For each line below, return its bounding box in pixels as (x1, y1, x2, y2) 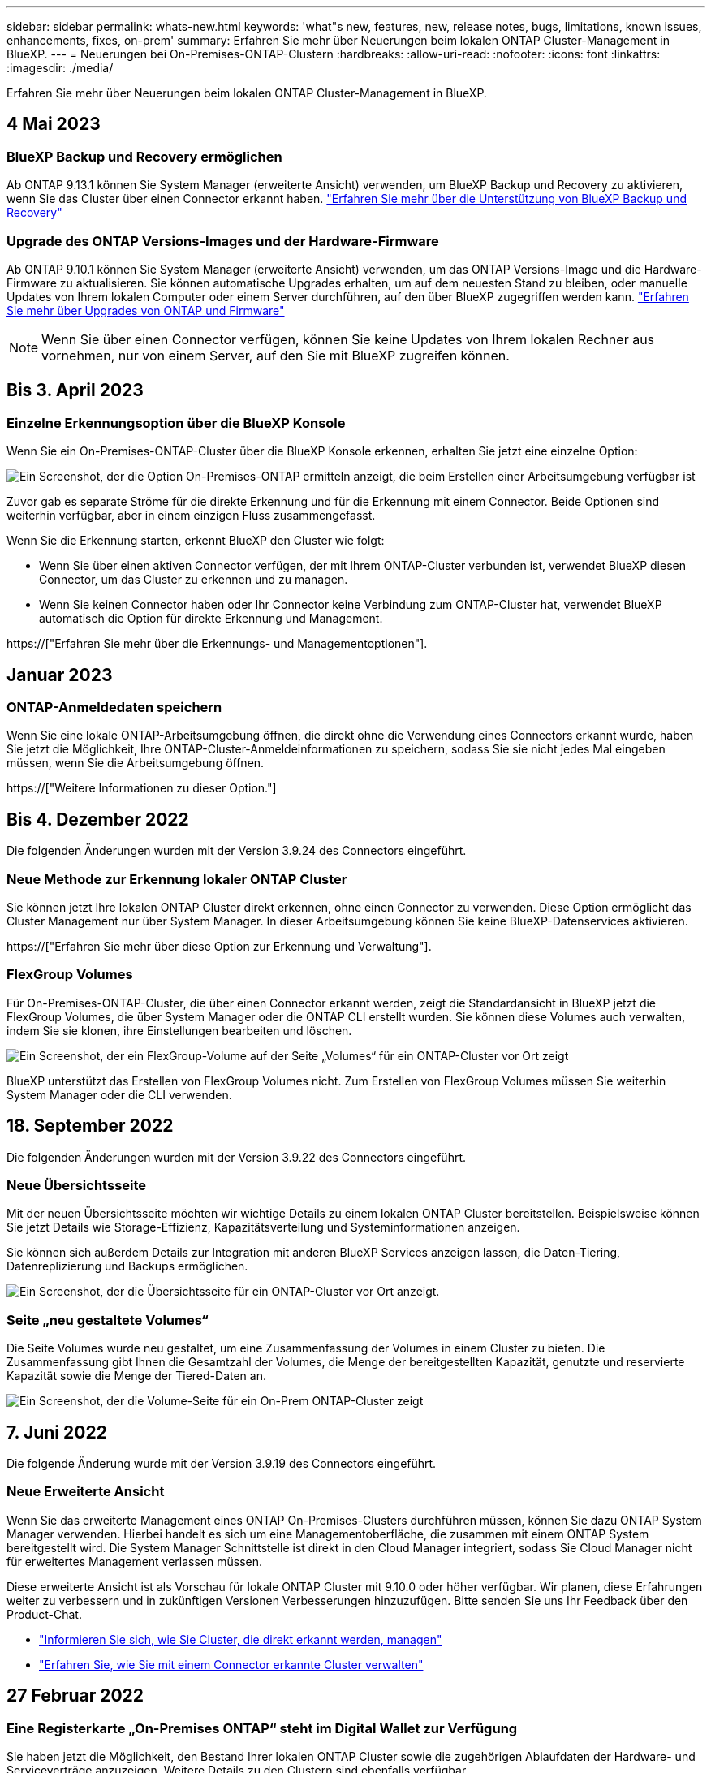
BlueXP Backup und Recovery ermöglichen (6, 148, 282, 165)
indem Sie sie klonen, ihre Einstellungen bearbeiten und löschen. (6, 1023, 352, 1037)
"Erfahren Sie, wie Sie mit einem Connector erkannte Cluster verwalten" (39, 1657, 424, 1672)
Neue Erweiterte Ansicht (6, 1483, 165, 1500)
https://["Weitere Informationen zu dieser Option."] (6, 781, 277, 796)
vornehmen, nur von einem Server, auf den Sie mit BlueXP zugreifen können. (41, 347, 510, 364)
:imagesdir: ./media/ (6, 61, 114, 75)
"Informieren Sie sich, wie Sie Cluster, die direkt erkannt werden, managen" (39, 1632, 442, 1646)
